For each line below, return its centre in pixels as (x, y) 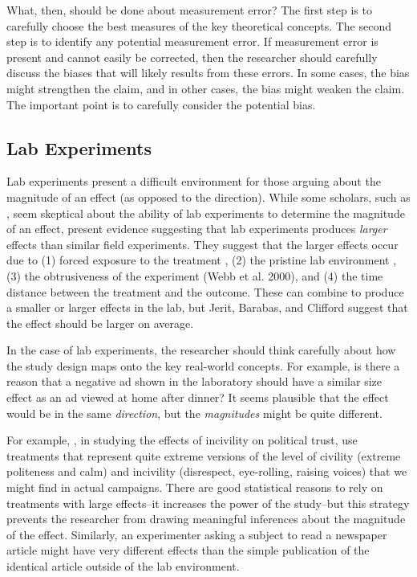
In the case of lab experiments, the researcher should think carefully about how (201, 350)
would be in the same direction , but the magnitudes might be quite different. (194, 413)
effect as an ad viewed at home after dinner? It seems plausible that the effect (198, 397)
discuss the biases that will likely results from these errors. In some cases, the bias (208, 73)
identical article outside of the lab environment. (123, 566)
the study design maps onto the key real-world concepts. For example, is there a (203, 365)
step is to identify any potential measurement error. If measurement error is (192, 41)
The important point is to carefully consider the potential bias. (161, 104)
